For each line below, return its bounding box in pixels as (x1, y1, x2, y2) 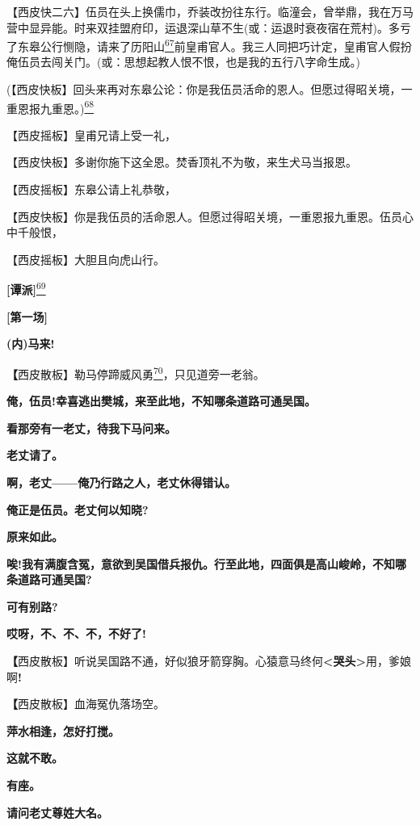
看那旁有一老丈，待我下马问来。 (6, 419, 176, 436)
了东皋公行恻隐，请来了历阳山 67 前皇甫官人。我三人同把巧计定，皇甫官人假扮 (6, 36, 412, 54)
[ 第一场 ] (6, 308, 48, 325)
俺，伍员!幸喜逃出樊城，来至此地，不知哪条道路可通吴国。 (6, 392, 316, 409)
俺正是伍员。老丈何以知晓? (6, 501, 149, 518)
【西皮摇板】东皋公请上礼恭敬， (6, 181, 176, 198)
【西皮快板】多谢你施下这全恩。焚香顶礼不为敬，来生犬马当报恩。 (6, 153, 357, 170)
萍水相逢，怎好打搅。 (6, 722, 120, 739)
